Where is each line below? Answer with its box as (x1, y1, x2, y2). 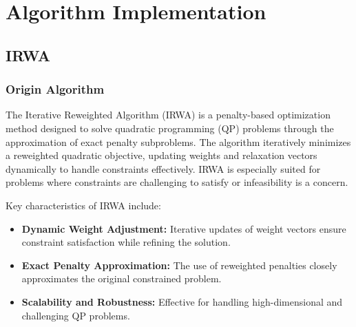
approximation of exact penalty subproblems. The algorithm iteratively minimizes (6, 134, 351, 149)
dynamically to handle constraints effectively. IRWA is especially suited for (6, 161, 321, 176)
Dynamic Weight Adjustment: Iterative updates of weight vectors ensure (21, 221, 346, 235)
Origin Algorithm (6, 81, 105, 98)
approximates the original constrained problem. (21, 271, 222, 286)
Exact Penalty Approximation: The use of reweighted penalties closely (21, 257, 337, 272)
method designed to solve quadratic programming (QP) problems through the (6, 120, 334, 135)
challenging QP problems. (21, 308, 130, 322)
